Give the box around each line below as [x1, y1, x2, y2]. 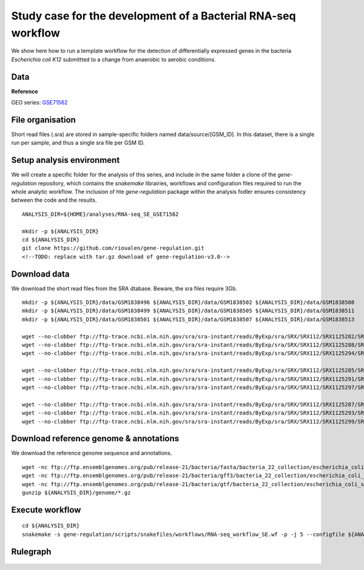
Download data [11, 269, 70, 279]
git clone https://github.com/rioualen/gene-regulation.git [22, 245, 204, 252]
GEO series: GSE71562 [11, 99, 68, 106]
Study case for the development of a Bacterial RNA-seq [11, 9, 297, 22]
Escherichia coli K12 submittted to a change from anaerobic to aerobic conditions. [11, 55, 216, 63]
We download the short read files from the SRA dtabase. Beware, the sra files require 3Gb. [11, 284, 238, 292]
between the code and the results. [11, 196, 97, 204]
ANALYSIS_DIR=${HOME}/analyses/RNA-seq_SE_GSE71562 [22, 210, 179, 218]
